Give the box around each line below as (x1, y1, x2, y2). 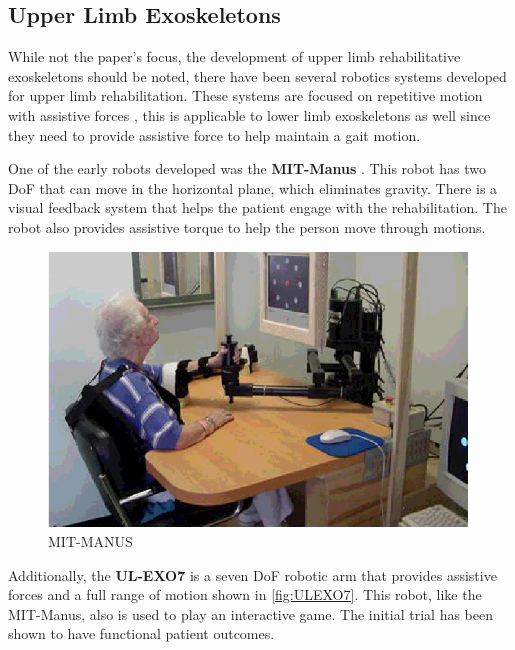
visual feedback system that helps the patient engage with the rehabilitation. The (8, 197, 507, 218)
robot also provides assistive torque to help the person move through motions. (8, 216, 486, 237)
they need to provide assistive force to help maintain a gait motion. (8, 124, 421, 145)
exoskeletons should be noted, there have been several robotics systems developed (8, 65, 507, 86)
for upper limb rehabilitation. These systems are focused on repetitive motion (8, 85, 483, 106)
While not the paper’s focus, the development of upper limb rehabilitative (8, 46, 461, 67)
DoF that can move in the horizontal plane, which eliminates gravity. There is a (8, 177, 498, 198)
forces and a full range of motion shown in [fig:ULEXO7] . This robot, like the (8, 584, 482, 605)
